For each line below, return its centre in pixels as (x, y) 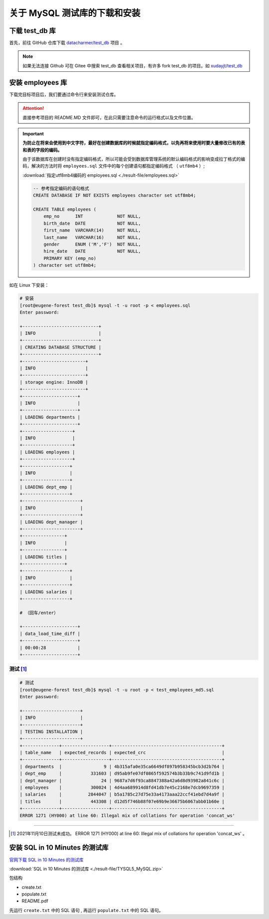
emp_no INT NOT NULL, (92, 216)
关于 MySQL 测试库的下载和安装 (75, 13)
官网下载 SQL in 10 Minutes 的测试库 (47, 860)
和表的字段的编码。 (42, 150)
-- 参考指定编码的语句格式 (61, 188)
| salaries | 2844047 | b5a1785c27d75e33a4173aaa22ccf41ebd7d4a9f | (122, 794)
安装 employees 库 (38, 82)
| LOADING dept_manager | (51, 522)
